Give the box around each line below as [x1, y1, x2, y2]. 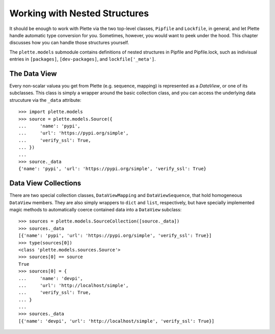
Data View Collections [9, 179, 81, 188]
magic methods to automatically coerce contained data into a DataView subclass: [9, 207, 182, 212]
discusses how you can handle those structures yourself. [9, 40, 129, 46]
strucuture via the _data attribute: [9, 97, 81, 103]
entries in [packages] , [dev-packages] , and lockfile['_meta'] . [9, 56, 156, 62]
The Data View [9, 69, 57, 78]
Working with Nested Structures [9, 8, 149, 19]
